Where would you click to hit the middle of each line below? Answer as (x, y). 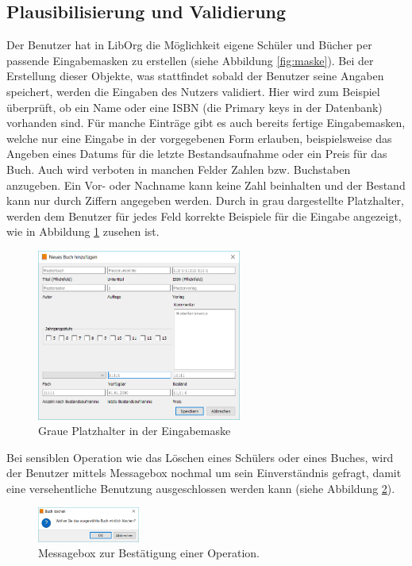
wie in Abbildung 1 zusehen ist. (83, 231)
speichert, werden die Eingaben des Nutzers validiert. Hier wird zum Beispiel (193, 91)
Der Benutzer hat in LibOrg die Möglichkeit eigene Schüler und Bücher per (189, 45)
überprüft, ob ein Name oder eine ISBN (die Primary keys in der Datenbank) (194, 107)
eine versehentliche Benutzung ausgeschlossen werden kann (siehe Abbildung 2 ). (201, 488)
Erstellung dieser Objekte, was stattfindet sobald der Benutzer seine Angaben (195, 76)
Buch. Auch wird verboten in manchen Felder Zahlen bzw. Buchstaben (179, 169)
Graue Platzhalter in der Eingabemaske (135, 431)
